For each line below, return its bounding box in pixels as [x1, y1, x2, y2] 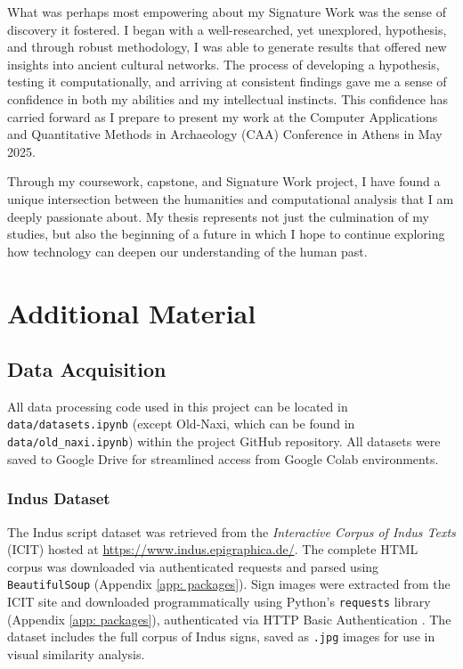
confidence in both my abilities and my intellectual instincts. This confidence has [7, 89, 449, 108]
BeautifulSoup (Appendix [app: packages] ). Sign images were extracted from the [7, 575, 451, 593]
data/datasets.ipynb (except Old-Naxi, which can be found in [7, 414, 355, 433]
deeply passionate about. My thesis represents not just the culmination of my [7, 207, 429, 225]
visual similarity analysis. [7, 644, 145, 663]
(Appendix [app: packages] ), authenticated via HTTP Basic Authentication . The [7, 609, 451, 628]
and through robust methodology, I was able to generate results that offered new [7, 37, 447, 56]
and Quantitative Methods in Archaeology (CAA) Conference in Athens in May [7, 125, 443, 143]
